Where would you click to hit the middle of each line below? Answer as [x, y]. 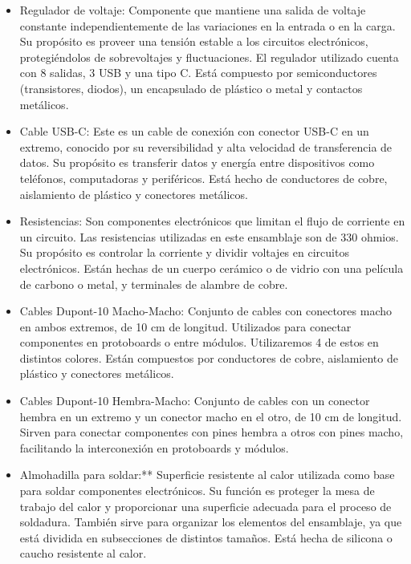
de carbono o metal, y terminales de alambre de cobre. [154, 284]
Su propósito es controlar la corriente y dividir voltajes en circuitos [184, 252]
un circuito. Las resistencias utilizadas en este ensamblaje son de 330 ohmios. [209, 236]
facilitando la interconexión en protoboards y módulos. [154, 447]
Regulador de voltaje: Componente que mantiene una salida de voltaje [193, 10]
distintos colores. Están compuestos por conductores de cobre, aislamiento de [209, 357]
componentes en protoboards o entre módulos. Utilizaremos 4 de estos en [199, 342]
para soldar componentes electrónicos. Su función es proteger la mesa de [197, 491]
